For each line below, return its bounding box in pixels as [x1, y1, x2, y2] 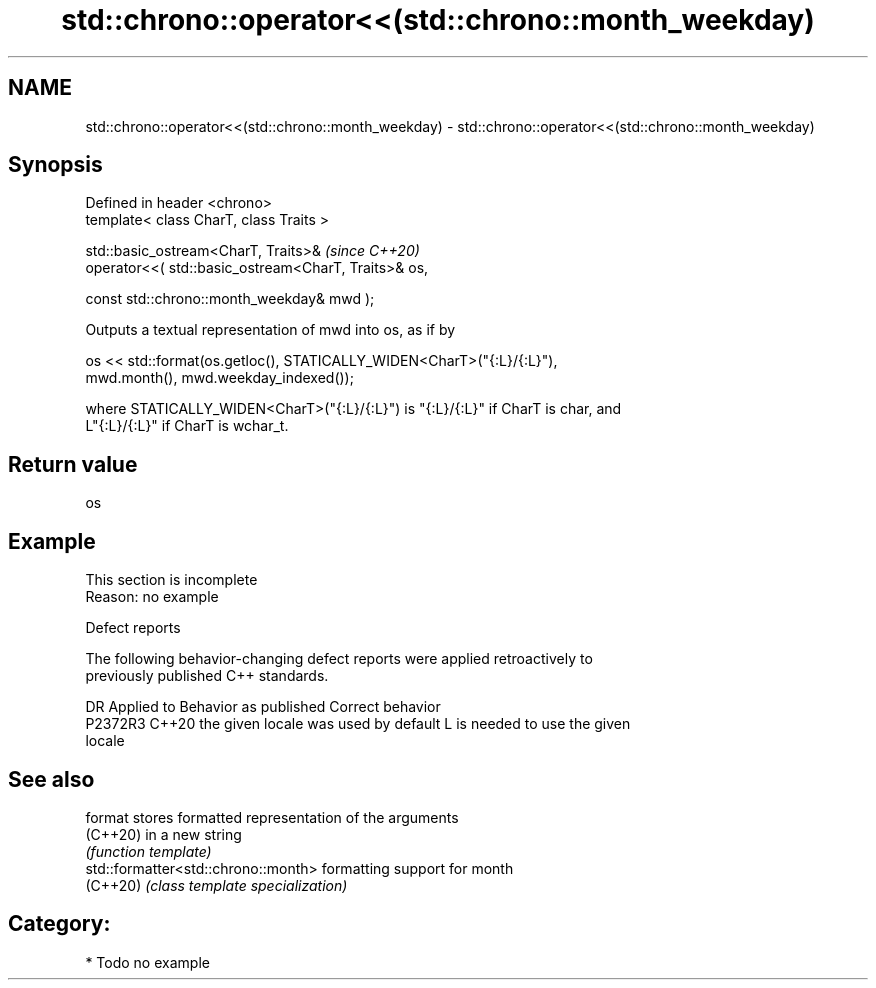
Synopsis [8, 152, 103, 178]
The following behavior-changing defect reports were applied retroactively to [85, 650, 593, 668]
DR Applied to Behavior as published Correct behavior [85, 698, 441, 716]
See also [8, 766, 95, 792]
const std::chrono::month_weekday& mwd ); [85, 290, 375, 308]
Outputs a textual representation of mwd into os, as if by [85, 321, 456, 339]
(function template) [85, 842, 212, 860]
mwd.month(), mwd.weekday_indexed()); [85, 369, 354, 387]
